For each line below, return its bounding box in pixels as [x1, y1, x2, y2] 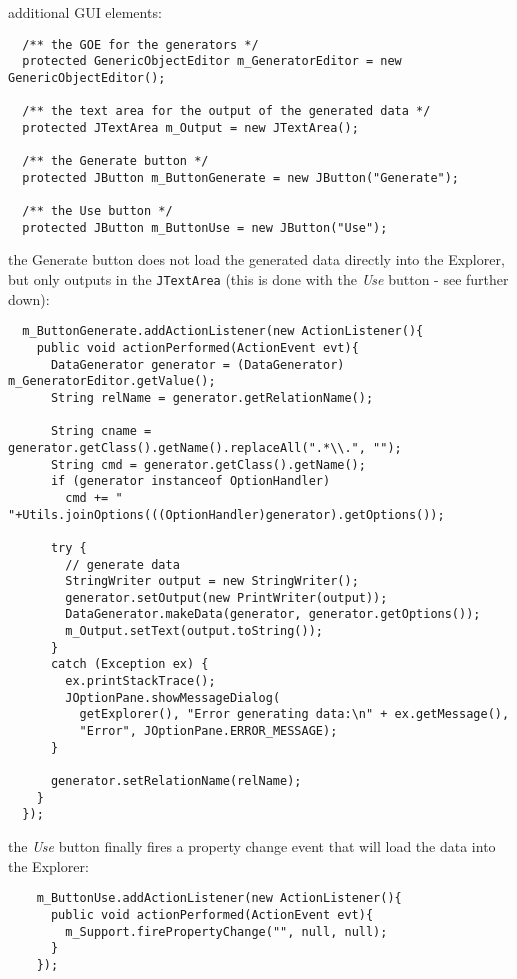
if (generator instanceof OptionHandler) [50, 474, 331, 489]
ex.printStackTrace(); [65, 674, 216, 689]
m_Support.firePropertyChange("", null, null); [65, 924, 388, 939]
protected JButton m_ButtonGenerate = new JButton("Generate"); [22, 170, 460, 185]
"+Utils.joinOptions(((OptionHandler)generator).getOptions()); [8, 507, 445, 522]
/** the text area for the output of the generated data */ [22, 104, 431, 119]
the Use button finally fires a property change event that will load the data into [8, 836, 496, 856]
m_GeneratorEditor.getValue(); [8, 374, 216, 389]
